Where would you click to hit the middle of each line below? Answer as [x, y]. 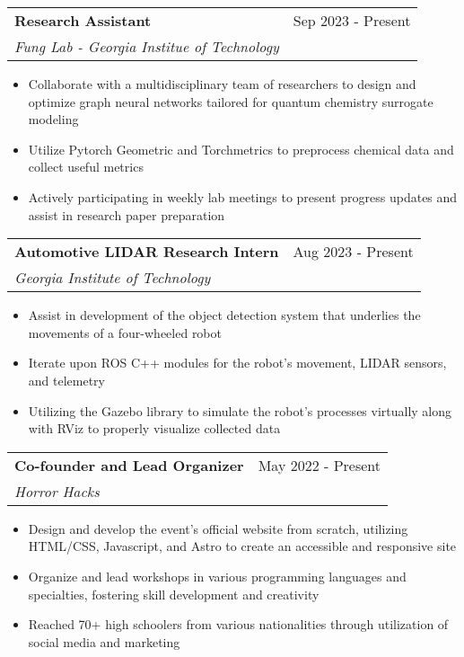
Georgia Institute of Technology [113, 278]
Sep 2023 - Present [352, 20]
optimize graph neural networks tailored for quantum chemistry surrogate [231, 101]
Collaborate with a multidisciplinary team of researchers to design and [222, 84]
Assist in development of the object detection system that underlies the [224, 315]
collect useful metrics [86, 167]
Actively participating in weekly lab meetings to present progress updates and [243, 196]
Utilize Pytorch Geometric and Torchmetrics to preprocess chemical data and [241, 149]
